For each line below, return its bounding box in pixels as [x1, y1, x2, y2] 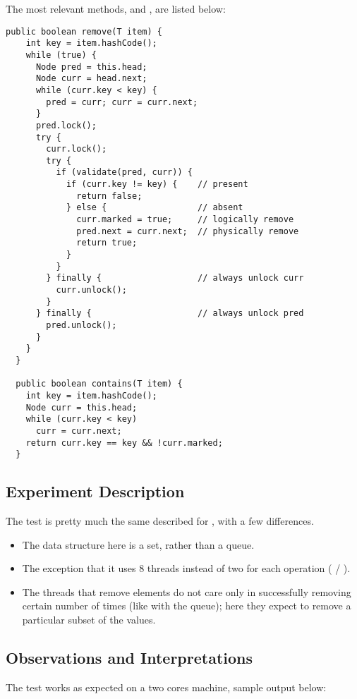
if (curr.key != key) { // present [66, 179, 248, 190]
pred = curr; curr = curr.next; [46, 97, 198, 107]
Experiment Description [6, 480, 185, 502]
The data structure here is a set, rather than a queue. [22, 537, 255, 552]
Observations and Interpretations [6, 647, 253, 669]
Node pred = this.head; [35, 61, 147, 72]
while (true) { [25, 49, 97, 60]
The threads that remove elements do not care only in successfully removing [22, 584, 351, 599]
